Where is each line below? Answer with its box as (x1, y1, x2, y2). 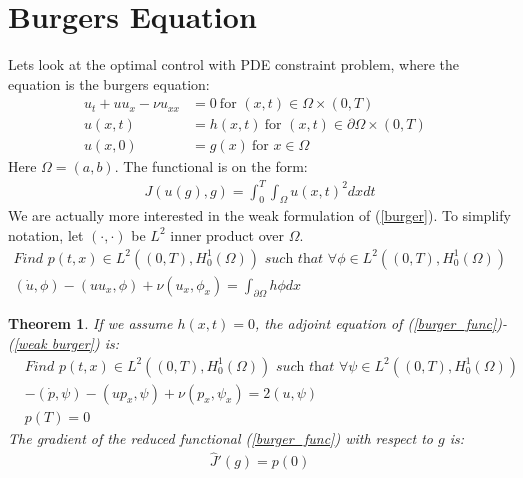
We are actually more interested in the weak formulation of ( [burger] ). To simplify (8, 205, 511, 226)
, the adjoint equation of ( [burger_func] (255, 313, 497, 334)
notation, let (8, 224, 84, 245)
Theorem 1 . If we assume (8, 313, 173, 334)
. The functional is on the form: (114, 156, 308, 177)
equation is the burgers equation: (8, 73, 210, 94)
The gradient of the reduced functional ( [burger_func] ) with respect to (8, 427, 433, 448)
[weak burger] (13, 332, 94, 353)
